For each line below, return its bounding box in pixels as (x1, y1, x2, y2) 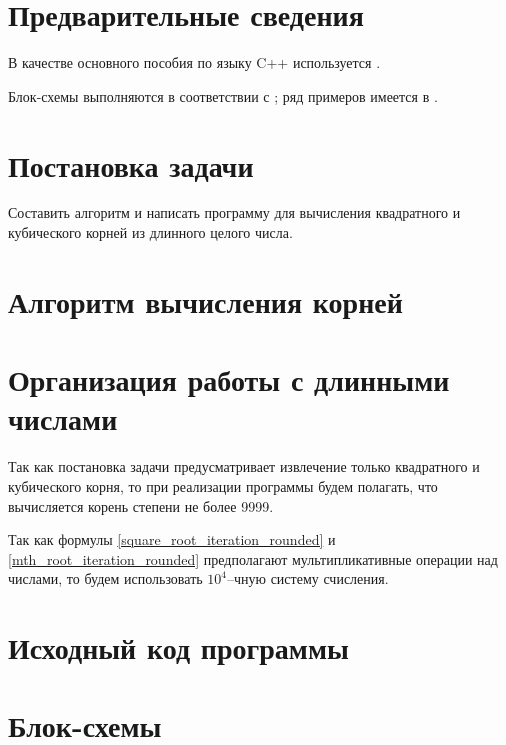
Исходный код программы (8, 627, 349, 668)
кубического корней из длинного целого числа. (8, 222, 293, 243)
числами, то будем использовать (8, 568, 203, 589)
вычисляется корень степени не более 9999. (8, 495, 274, 516)
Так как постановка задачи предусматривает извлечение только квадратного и (8, 456, 480, 477)
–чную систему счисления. (226, 568, 389, 589)
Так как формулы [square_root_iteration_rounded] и (8, 529, 336, 550)
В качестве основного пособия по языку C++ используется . (8, 52, 381, 73)
